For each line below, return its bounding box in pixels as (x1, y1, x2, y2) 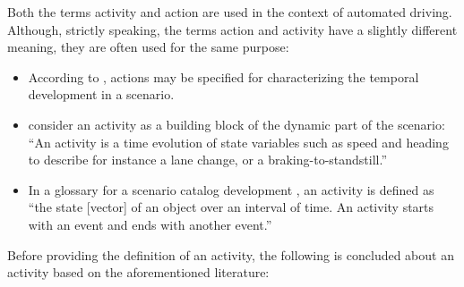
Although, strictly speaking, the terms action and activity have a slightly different (7, 20, 458, 38)
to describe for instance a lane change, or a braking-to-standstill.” (28, 150, 388, 169)
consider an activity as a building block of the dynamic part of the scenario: (28, 114, 445, 133)
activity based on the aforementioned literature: (7, 263, 270, 282)
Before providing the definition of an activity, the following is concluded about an (7, 245, 454, 264)
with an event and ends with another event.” (28, 215, 272, 233)
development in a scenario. (28, 85, 175, 104)
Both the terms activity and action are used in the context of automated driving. (7, 3, 452, 21)
